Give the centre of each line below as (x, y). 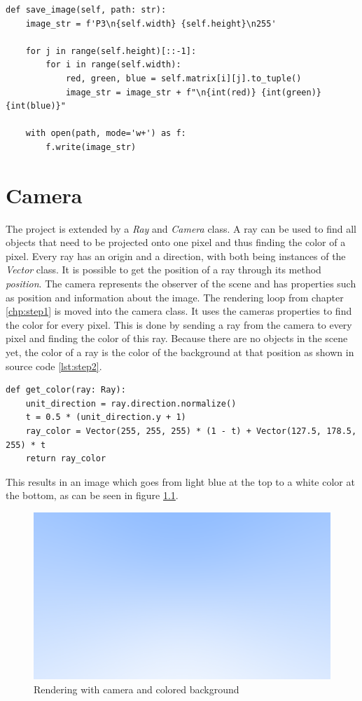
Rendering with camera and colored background (137, 689)
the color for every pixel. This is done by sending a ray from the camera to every (179, 324)
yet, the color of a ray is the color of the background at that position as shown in (180, 352)
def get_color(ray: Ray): (66, 390)
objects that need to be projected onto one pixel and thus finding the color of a (176, 242)
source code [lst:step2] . (54, 366)
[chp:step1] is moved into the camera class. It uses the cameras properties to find (179, 311)
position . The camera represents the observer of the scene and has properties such (181, 284)
